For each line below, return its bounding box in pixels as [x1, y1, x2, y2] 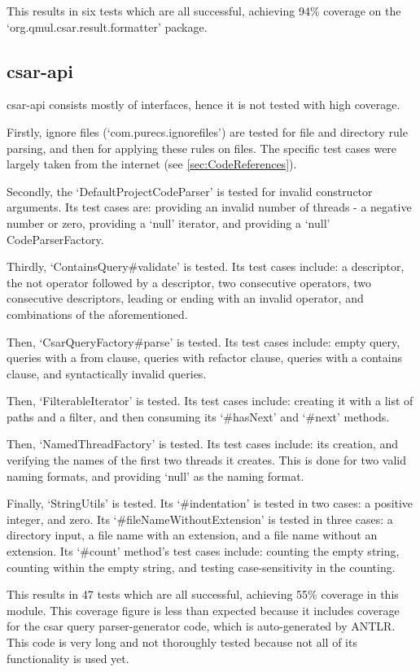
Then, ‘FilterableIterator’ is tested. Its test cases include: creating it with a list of [7, 392, 413, 409]
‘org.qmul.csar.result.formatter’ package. [7, 18, 208, 35]
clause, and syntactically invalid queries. [7, 364, 207, 382]
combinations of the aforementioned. [7, 305, 188, 322]
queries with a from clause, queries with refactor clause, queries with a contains [7, 349, 402, 366]
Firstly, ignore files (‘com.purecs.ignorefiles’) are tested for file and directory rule [7, 123, 408, 140]
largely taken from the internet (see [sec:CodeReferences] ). [7, 155, 297, 172]
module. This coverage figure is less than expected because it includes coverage [7, 601, 400, 618]
